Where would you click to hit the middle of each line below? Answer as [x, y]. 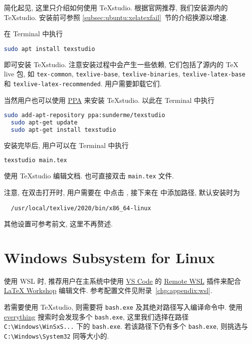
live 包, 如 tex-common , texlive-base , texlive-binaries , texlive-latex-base [125, 74]
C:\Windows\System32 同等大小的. [57, 336]
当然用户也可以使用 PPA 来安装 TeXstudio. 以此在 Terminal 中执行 [109, 100]
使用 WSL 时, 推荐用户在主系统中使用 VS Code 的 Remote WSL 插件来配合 [123, 281]
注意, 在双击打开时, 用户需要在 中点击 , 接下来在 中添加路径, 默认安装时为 [122, 192]
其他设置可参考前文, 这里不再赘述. [58, 224]
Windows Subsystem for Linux [109, 257]
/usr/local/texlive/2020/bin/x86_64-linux [81, 208]
